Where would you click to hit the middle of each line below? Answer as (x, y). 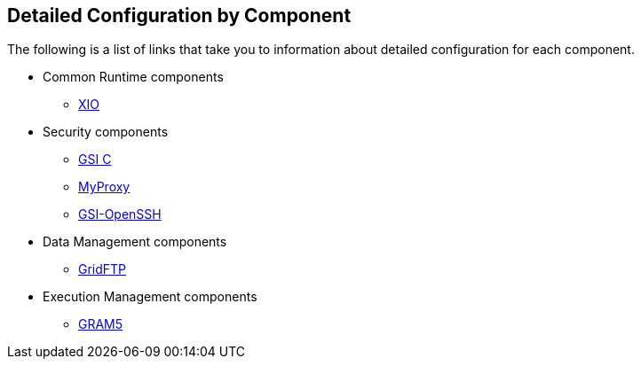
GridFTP (103, 269)
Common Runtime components (133, 77)
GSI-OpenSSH (120, 214)
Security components (106, 132)
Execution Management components (150, 297)
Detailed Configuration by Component (179, 16)
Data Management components (135, 242)
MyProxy (104, 187)
